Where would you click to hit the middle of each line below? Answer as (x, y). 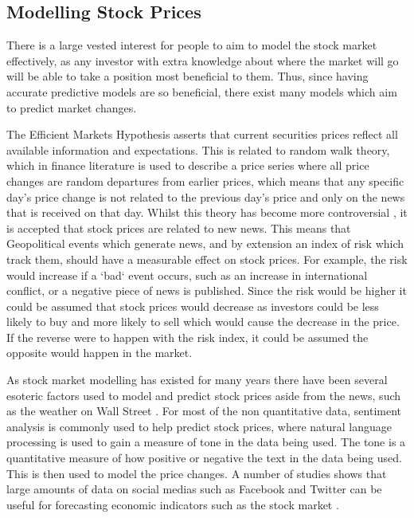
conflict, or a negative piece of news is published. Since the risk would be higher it (207, 290)
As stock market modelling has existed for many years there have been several (197, 380)
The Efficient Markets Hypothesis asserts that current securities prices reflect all (202, 134)
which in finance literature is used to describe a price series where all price (188, 165)
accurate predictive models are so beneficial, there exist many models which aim (202, 91)
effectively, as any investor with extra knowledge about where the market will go (203, 60)
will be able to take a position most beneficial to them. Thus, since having (187, 76)
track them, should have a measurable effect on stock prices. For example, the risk (207, 259)
